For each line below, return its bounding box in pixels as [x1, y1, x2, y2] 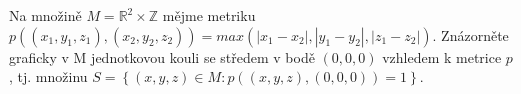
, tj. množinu [9, 66, 88, 87]
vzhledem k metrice [382, 46, 502, 67]
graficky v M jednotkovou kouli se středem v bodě [9, 46, 315, 67]
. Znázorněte [432, 24, 509, 45]
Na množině [9, 5, 82, 25]
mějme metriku [162, 5, 256, 25]
